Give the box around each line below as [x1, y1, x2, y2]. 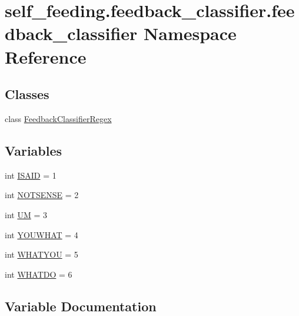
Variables [5, 141, 62, 159]
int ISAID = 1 [5, 169, 57, 181]
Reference [5, 44, 87, 68]
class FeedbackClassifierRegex [5, 112, 112, 124]
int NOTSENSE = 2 [5, 189, 79, 201]
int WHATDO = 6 [5, 268, 72, 280]
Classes [5, 85, 49, 103]
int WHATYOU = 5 [5, 248, 78, 261]
